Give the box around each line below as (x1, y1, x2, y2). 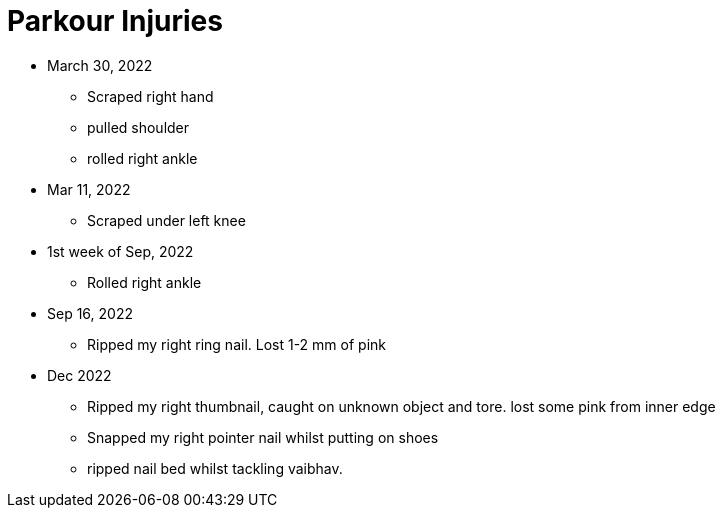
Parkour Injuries (7, 4, 223, 38)
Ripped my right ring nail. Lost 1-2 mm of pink (87, 335, 386, 353)
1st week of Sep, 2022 (47, 242, 194, 260)
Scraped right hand (87, 87, 214, 105)
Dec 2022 (47, 366, 112, 384)
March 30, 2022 (47, 56, 153, 74)
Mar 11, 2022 (47, 180, 131, 198)
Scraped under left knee (87, 211, 246, 229)
